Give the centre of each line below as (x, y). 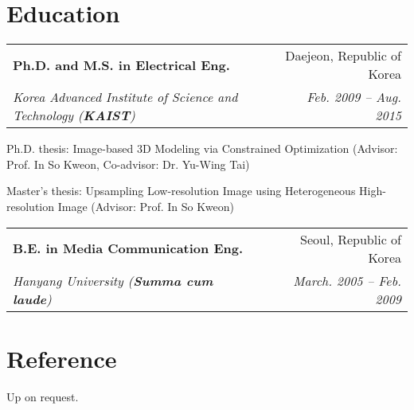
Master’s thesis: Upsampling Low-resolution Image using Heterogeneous (181, 191)
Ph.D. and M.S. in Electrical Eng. (121, 64)
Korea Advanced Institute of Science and (125, 97)
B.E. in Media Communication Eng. (128, 248)
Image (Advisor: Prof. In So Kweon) (146, 206)
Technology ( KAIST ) (74, 115)
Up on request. (43, 396)
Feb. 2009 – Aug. (354, 97)
